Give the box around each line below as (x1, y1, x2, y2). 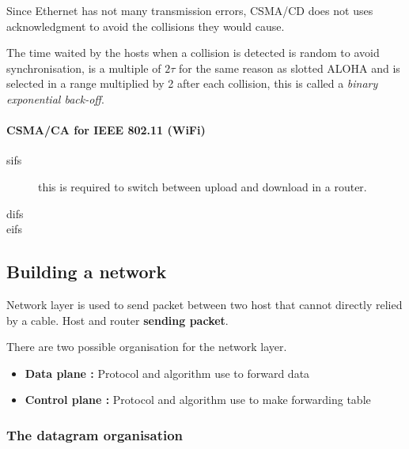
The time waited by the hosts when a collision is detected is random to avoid (6, 44, 380, 61)
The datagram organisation (6, 424, 184, 444)
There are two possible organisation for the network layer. (6, 338, 287, 355)
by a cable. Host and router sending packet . (6, 311, 229, 328)
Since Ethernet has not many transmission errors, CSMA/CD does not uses (6, 2, 373, 18)
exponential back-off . (6, 90, 104, 107)
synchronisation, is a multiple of (6, 59, 161, 76)
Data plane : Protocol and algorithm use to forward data (25, 364, 310, 381)
